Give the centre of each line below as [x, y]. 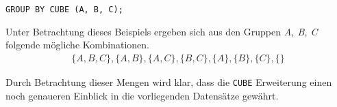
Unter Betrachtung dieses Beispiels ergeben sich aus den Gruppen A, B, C [162, 31]
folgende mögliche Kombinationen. [78, 45]
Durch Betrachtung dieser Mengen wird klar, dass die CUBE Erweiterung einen [169, 81]
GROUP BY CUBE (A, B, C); [64, 10]
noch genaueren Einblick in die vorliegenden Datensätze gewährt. [142, 95]
